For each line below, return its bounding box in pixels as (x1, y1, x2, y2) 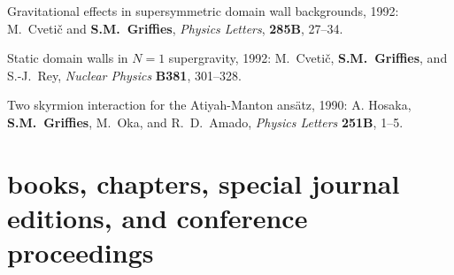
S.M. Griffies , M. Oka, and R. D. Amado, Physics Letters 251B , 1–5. (7, 112, 404, 131)
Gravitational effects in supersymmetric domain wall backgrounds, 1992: (7, 2, 399, 19)
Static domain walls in (7, 49, 128, 67)
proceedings (7, 234, 154, 271)
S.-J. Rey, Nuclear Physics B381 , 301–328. (7, 65, 242, 84)
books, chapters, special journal (7, 164, 400, 201)
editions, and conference (7, 199, 308, 235)
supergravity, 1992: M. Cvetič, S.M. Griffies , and (168, 49, 448, 67)
